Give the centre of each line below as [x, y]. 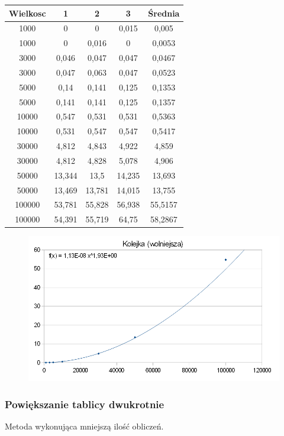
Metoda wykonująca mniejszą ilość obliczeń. [84, 426]
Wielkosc [28, 13]
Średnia [164, 13]
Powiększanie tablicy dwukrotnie [85, 404]
